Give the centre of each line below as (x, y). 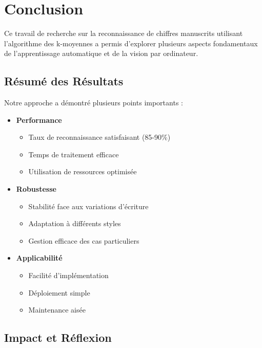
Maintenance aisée (57, 310)
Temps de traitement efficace (74, 154)
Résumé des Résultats (64, 81)
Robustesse (36, 189)
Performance (39, 120)
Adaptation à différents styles (75, 223)
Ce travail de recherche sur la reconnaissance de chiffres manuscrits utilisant (124, 33)
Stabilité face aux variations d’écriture (88, 206)
